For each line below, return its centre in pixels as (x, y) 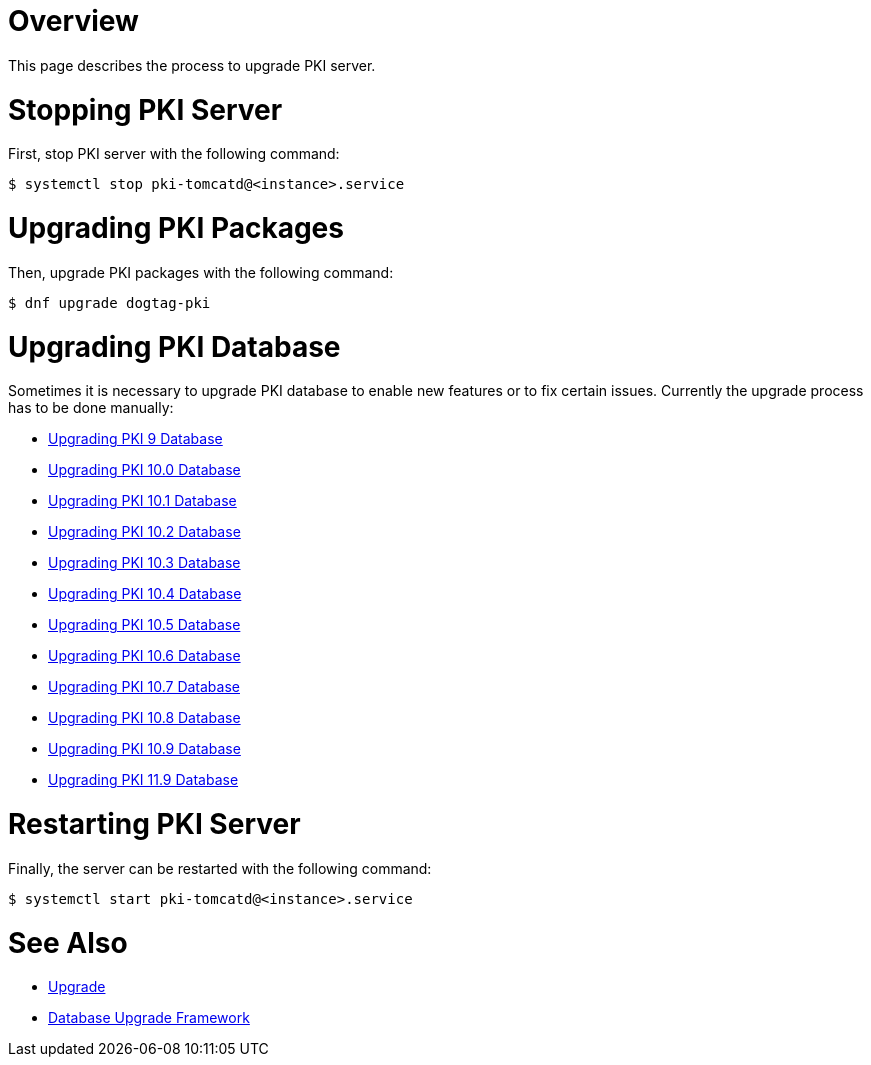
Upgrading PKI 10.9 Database (144, 749)
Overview (73, 21)
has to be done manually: (91, 408)
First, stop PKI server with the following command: (174, 154)
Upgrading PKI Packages (176, 228)
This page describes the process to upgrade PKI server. (192, 65)
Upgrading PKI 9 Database (135, 439)
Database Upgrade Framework (149, 1018)
